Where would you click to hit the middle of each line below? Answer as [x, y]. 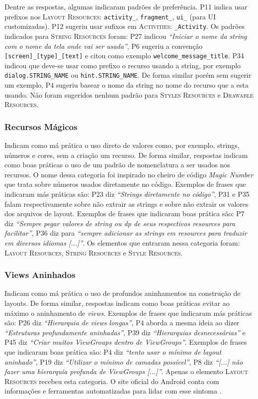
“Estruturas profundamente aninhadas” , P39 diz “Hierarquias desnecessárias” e [125, 332]
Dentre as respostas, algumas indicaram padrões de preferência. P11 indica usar [126, 6]
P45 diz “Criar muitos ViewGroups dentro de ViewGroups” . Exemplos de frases [126, 342]
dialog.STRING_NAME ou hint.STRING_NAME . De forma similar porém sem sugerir [128, 75]
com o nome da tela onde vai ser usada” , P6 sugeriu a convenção [104, 46]
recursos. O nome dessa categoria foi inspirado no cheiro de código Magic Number [129, 174]
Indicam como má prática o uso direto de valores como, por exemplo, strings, [122, 145]
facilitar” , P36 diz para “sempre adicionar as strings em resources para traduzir [126, 233]
